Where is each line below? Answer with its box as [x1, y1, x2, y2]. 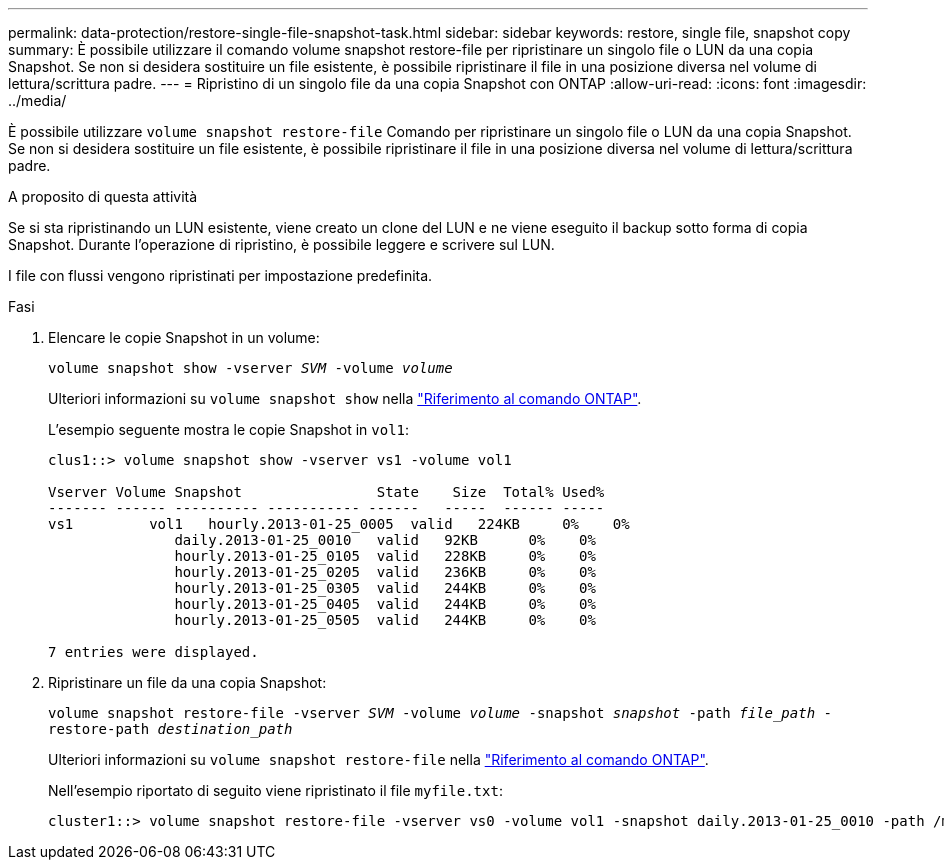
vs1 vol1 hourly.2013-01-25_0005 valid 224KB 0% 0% [48, 516, 630, 532]
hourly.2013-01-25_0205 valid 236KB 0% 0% [174, 564, 596, 580]
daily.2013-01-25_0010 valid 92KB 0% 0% [174, 532, 596, 548]
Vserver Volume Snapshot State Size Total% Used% [48, 484, 605, 500]
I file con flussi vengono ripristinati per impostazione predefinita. [8, 267, 433, 284]
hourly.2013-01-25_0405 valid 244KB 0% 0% [174, 596, 596, 612]
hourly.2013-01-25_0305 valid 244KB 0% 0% [174, 580, 596, 596]
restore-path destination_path [48, 721, 293, 737]
